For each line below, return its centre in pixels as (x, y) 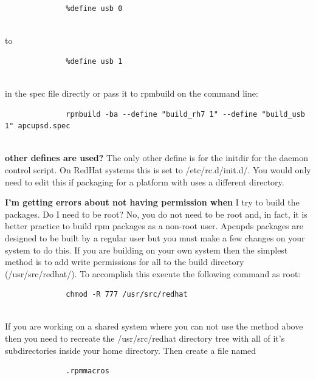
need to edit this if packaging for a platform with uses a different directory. (145, 181)
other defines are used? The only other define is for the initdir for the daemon (157, 158)
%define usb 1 (94, 61)
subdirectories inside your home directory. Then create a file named (131, 350)
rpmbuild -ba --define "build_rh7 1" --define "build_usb (185, 114)
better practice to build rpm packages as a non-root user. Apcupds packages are (154, 226)
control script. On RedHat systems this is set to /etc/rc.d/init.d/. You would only (158, 169)
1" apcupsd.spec (38, 126)
